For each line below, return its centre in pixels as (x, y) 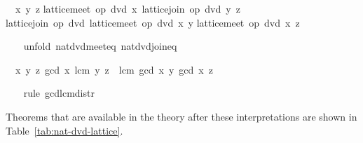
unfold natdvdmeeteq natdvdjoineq (100, 46)
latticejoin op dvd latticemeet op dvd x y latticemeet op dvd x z (153, 22)
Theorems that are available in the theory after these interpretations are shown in (181, 116)
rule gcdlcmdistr (59, 93)
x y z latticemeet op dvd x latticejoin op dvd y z (128, 8)
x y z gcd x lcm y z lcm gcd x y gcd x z (114, 69)
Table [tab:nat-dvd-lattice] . (64, 130)
